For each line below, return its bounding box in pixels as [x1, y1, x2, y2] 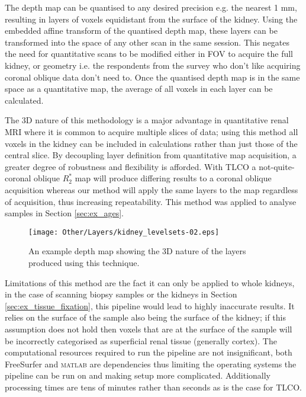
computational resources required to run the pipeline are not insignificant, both [5, 346, 292, 358]
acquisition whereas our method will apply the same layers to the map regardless [5, 183, 298, 196]
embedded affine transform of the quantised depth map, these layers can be [5, 24, 278, 37]
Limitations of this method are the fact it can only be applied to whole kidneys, [5, 276, 295, 289]
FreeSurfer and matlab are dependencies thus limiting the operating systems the [5, 357, 297, 370]
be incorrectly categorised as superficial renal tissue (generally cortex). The [5, 334, 277, 347]
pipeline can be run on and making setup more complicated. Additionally [5, 369, 270, 382]
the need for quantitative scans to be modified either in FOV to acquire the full [5, 47, 293, 60]
